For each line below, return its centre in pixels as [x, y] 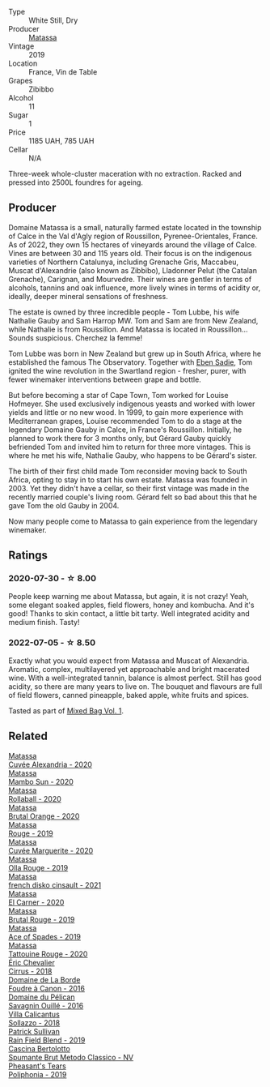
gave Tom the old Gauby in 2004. [64, 505]
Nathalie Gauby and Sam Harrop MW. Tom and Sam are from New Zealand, [133, 320]
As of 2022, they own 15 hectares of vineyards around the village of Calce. [133, 244]
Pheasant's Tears [37, 1066]
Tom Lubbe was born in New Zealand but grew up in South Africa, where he [135, 353]
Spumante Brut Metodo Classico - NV [71, 1057]
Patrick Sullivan [34, 1031]
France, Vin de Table [63, 72]
